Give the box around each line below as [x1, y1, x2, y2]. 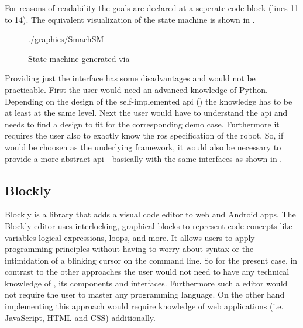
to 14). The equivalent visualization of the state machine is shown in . [5, 13, 255, 25]
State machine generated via [28, 52, 130, 64]
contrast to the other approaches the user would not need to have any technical [5, 265, 290, 278]
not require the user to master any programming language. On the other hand [5, 288, 285, 301]
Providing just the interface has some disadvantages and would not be [5, 72, 256, 84]
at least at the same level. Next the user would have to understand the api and [5, 106, 288, 119]
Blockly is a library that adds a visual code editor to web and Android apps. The [5, 208, 296, 220]
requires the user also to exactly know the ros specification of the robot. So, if [5, 129, 284, 141]
